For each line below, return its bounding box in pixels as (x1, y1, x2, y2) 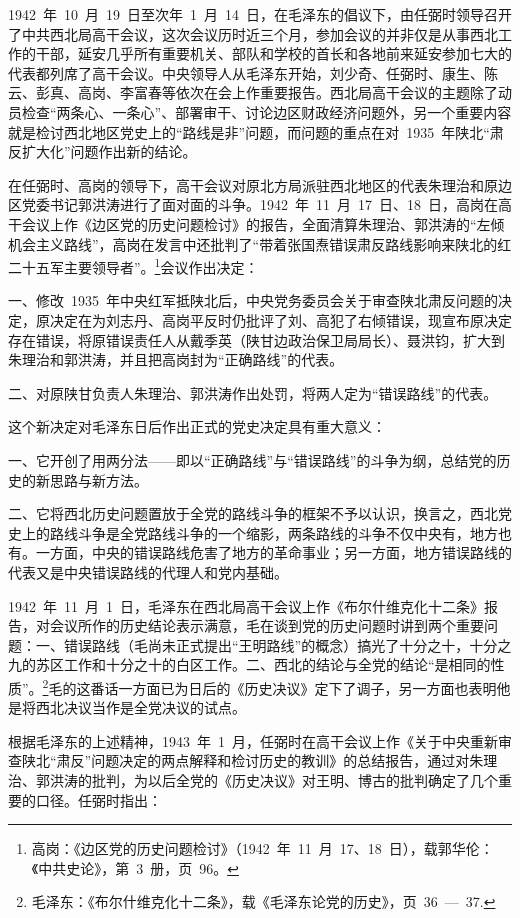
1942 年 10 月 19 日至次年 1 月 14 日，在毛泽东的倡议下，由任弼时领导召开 (8, 4, 512, 24)
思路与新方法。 (49, 469, 148, 490)
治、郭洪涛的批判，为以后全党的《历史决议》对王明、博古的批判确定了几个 (8, 769, 498, 790)
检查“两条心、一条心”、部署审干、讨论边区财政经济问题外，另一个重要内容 (21, 101, 512, 122)
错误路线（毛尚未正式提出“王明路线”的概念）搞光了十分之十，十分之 (63, 634, 512, 655)
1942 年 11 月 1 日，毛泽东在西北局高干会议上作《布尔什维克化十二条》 (8, 595, 484, 616)
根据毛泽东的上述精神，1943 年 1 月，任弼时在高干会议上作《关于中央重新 (8, 730, 498, 751)
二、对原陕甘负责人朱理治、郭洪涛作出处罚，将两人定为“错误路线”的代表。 (8, 382, 498, 403)
